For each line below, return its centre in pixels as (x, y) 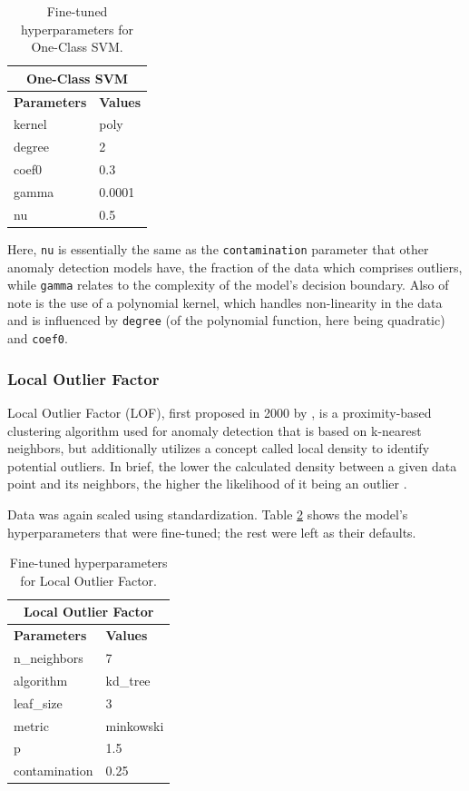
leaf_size (38, 702)
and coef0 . (38, 338)
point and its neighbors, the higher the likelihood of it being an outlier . (207, 484)
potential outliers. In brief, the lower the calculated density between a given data (232, 465)
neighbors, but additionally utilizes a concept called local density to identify (219, 448)
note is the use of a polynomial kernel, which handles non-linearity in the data (225, 302)
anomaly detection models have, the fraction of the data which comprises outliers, (235, 267)
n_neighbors (49, 658)
